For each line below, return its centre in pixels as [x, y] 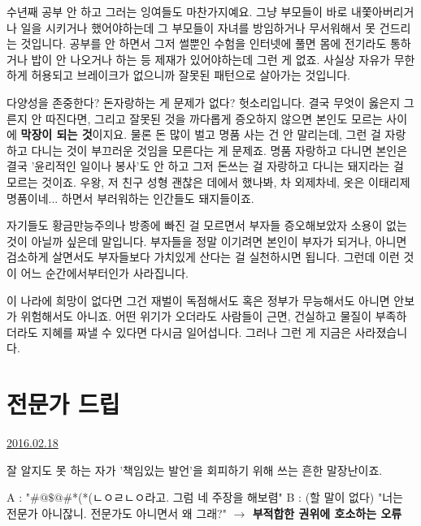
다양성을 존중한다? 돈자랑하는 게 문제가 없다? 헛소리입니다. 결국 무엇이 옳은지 [204, 102]
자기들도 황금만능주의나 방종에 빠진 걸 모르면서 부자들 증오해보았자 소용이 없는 [207, 225]
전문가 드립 [63, 404]
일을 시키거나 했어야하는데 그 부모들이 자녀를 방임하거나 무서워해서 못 [198, 27]
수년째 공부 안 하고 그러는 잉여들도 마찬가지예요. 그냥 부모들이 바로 [177, 11]
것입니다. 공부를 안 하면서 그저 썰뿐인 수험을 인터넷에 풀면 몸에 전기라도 [204, 43]
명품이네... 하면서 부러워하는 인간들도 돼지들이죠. [130, 198]
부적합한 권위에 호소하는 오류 [327, 513]
